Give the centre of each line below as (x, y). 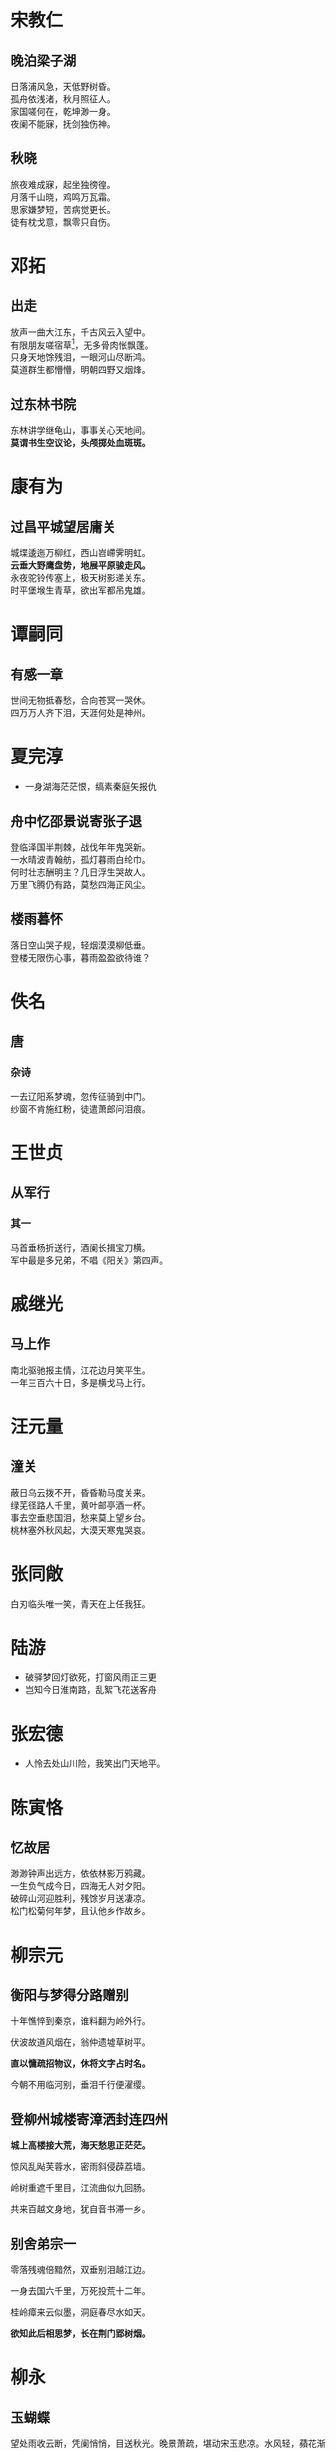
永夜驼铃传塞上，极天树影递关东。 (80, 578)
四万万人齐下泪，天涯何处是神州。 (80, 713)
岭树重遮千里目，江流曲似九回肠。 (80, 2188)
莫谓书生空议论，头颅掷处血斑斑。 (80, 443)
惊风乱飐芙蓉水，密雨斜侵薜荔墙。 (80, 2167)
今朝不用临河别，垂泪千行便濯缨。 (80, 2085)
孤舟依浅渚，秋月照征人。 (63, 99)
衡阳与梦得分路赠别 (69, 1994)
